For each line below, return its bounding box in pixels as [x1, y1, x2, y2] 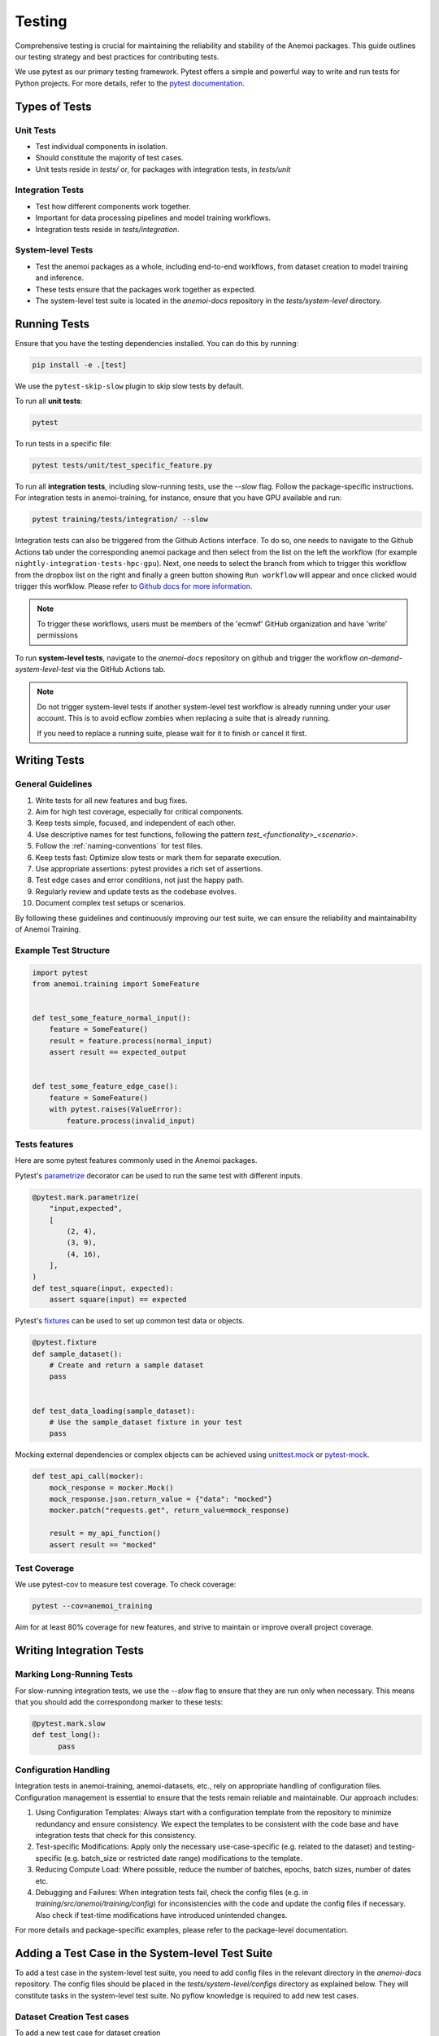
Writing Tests [15, 753, 85, 767]
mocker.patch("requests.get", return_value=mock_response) [49, 1506, 290, 1515]
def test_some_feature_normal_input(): [32, 1014, 191, 1023]
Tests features [15, 1139, 74, 1150]
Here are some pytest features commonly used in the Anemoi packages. [15, 1156, 258, 1165]
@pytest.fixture [32, 1338, 98, 1347]
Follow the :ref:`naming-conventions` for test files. [35, 841, 203, 851]
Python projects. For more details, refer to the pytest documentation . [15, 78, 246, 88]
